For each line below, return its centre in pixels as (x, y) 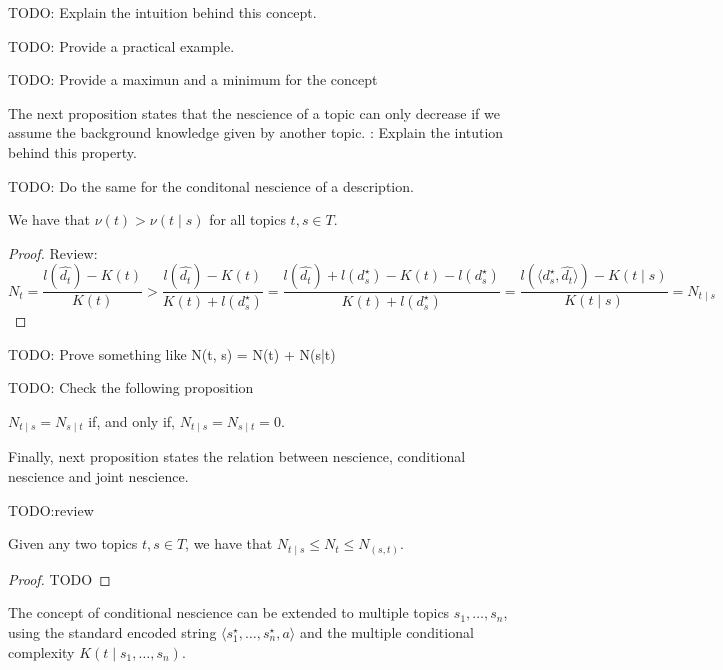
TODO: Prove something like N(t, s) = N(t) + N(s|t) (172, 353)
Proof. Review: (53, 252)
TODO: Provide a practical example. (121, 45)
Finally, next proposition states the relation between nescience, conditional (237, 456)
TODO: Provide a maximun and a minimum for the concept (193, 79)
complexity (41, 651)
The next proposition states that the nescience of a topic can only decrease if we (254, 112)
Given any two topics (73, 543)
